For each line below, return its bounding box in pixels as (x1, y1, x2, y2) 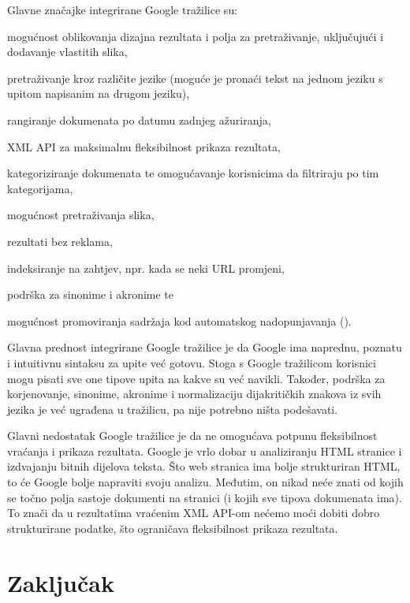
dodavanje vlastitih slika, (7, 43, 128, 60)
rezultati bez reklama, (7, 233, 113, 249)
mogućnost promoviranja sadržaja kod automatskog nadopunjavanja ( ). (7, 312, 352, 329)
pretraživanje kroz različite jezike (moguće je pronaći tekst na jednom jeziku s (7, 69, 383, 86)
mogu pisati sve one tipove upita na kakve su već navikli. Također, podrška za (7, 370, 386, 386)
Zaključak (7, 566, 114, 598)
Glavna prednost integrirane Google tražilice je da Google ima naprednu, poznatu (7, 339, 402, 355)
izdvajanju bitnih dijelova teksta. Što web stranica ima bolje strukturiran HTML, (7, 458, 401, 475)
